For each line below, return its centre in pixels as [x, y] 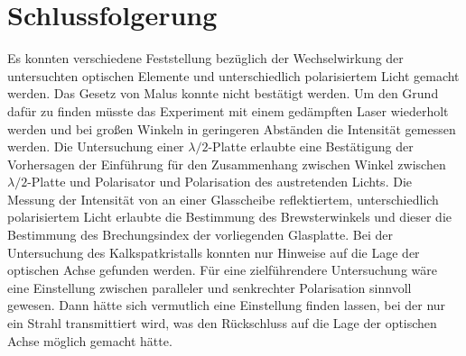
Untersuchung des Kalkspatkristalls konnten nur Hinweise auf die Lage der [214, 252]
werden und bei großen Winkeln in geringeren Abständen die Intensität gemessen [232, 128]
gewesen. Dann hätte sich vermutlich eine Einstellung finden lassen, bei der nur [227, 305]
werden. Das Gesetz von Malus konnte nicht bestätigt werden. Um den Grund [223, 93]
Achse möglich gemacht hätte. [90, 340]
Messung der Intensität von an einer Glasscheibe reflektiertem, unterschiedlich [223, 199]
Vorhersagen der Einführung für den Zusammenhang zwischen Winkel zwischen [227, 164]
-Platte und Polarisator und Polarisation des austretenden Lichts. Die [219, 182]
